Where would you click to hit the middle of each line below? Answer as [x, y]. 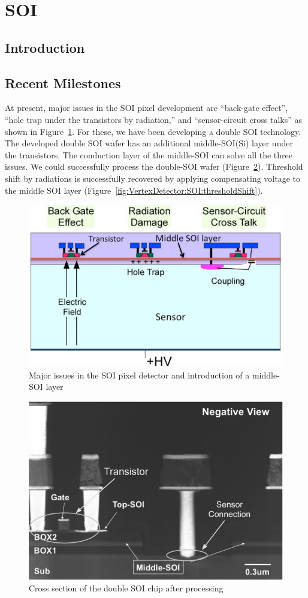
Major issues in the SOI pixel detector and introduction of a [139, 375]
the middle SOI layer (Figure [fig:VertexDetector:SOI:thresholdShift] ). [134, 190]
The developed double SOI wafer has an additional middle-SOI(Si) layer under [149, 143]
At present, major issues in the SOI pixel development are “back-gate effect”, [147, 108]
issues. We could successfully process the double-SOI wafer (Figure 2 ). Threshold [154, 166]
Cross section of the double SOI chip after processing [126, 588]
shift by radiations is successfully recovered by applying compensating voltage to [153, 178]
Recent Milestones [63, 82]
